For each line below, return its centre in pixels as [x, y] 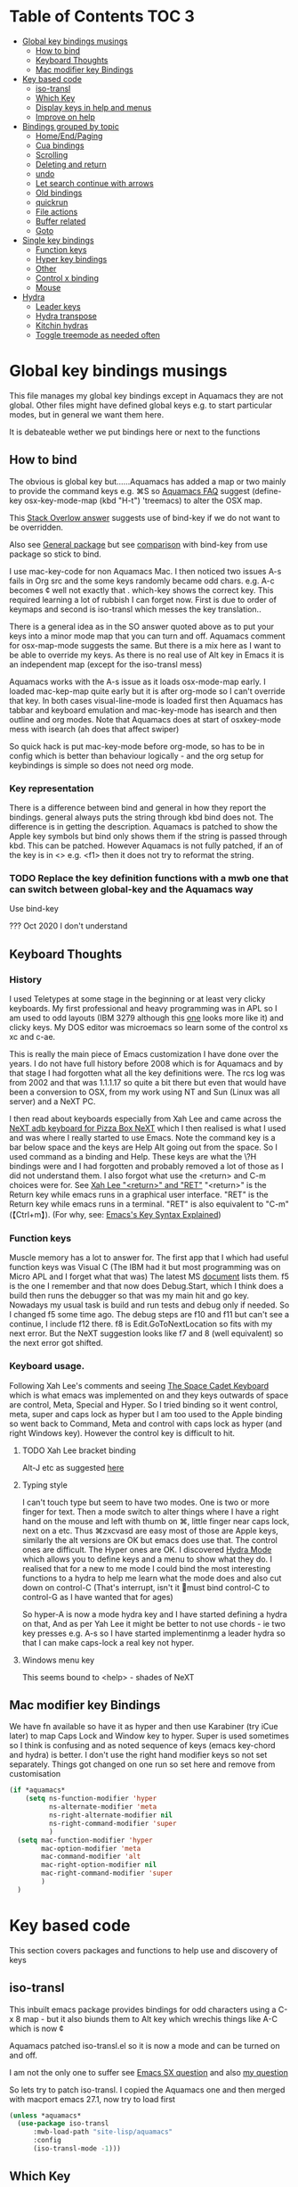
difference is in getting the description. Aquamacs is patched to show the [144, 826]
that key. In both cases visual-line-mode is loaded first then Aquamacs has [146, 700]
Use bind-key [34, 909]
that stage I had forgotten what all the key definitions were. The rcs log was [147, 1073]
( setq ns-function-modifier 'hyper [91, 1799]
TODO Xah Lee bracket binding [79, 1450]
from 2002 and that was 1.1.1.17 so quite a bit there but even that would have [148, 1082]
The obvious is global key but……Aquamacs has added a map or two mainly [148, 481]
